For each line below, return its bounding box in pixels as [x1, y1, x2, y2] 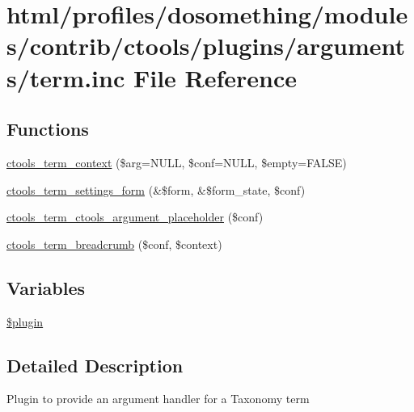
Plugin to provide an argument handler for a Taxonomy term [6, 390, 310, 407]
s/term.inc [6, 61, 125, 94]
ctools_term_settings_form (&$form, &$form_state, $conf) [6, 181, 306, 198]
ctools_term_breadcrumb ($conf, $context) [6, 235, 222, 252]
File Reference [133, 61, 298, 94]
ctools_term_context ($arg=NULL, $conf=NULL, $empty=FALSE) [6, 153, 347, 170]
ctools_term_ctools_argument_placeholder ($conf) [6, 208, 264, 225]
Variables [6, 275, 86, 300]
